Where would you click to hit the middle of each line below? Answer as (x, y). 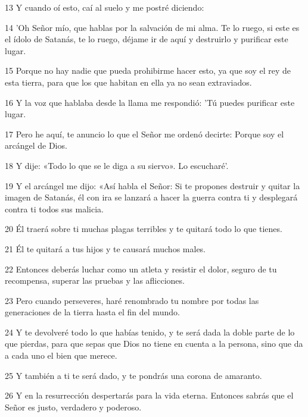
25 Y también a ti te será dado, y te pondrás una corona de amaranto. (133, 375)
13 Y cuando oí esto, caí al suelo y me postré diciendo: (105, 7)
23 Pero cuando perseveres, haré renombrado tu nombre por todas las (132, 300)
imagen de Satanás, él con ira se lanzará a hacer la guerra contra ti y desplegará (151, 197)
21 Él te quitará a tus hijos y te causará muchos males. (105, 248)
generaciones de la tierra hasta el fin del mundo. (92, 312)
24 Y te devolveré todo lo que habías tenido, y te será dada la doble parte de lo (150, 332)
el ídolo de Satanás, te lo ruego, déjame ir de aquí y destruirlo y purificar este (147, 39)
